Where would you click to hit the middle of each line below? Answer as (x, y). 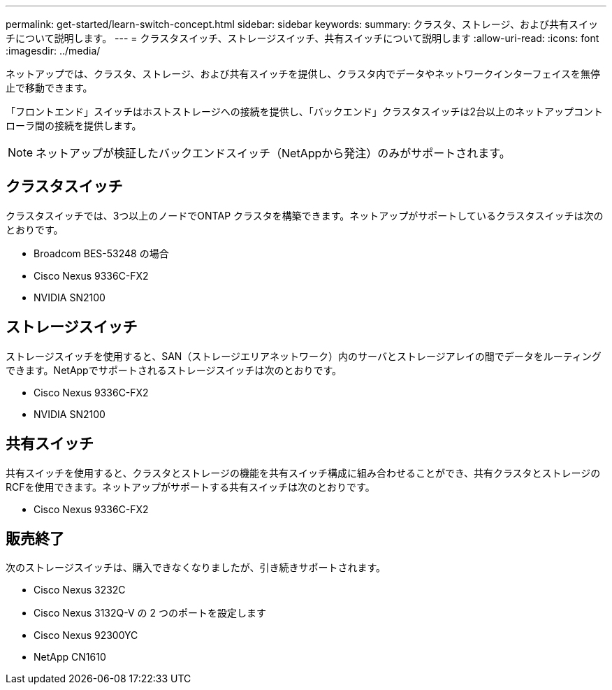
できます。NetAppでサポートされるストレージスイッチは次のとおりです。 (174, 370)
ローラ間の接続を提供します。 (74, 125)
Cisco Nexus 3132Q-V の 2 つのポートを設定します (150, 613)
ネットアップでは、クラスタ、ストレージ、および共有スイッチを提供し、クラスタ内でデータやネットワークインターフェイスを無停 (303, 74)
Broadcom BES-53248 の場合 (101, 253)
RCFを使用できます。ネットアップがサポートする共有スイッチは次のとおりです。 (190, 487)
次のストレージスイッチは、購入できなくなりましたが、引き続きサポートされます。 (196, 568)
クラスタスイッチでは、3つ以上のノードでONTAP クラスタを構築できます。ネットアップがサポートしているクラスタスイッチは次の (305, 215)
